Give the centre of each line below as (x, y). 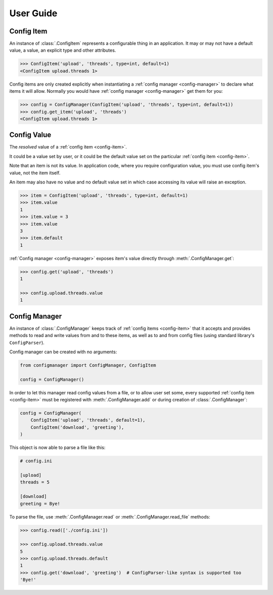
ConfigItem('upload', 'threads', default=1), (88, 420)
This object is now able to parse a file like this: (57, 448)
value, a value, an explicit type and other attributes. (63, 50)
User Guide (33, 13)
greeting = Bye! (40, 504)
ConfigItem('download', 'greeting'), (77, 427)
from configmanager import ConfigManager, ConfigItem (88, 365)
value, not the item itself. (35, 173)
